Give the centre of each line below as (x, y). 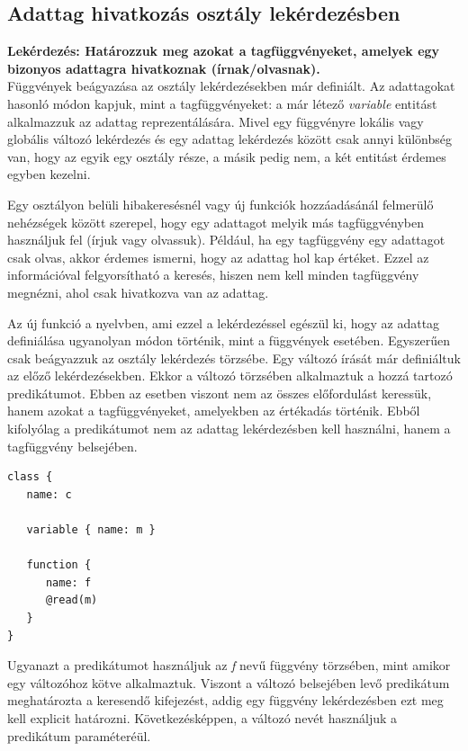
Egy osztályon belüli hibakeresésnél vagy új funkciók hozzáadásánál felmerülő (220, 204)
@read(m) (72, 600)
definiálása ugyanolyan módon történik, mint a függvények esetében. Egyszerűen (229, 340)
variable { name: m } (91, 530)
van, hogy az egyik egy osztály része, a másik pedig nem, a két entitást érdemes (227, 156)
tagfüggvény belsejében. (72, 446)
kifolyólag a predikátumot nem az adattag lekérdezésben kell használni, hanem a (229, 429)
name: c (49, 494)
